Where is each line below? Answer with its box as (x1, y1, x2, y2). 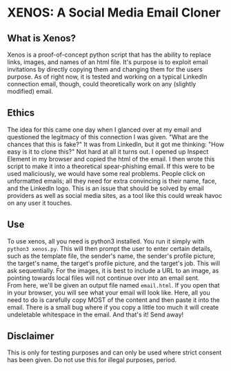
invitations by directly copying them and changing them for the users (7, 66, 203, 73)
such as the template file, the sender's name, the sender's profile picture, (7, 252, 216, 260)
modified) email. (7, 88, 54, 95)
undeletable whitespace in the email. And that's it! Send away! (7, 310, 184, 319)
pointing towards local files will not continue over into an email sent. (7, 274, 200, 282)
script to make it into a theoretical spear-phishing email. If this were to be (7, 162, 215, 170)
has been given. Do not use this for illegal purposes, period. (7, 356, 177, 364)
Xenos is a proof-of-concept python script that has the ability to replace (7, 50, 212, 59)
